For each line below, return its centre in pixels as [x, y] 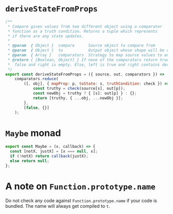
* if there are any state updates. [46, 36]
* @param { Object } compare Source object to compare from [81, 46]
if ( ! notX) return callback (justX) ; [49, 156]
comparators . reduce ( [37, 79]
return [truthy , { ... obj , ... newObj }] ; [78, 98]
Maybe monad [33, 133]
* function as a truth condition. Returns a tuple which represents [83, 31]
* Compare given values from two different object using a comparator [85, 26]
